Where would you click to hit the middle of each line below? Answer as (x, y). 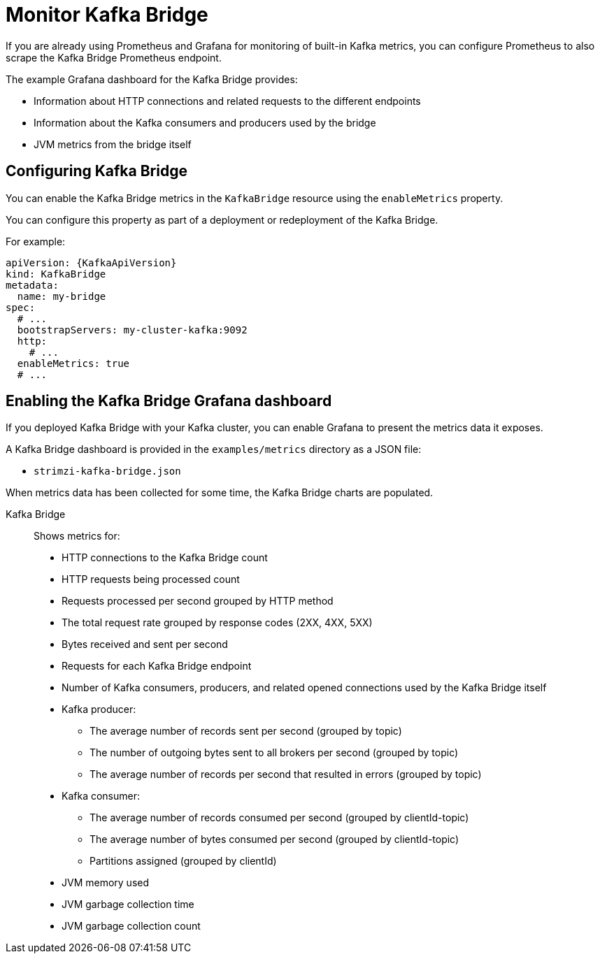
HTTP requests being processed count (151, 579)
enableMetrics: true (73, 363)
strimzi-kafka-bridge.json (107, 471)
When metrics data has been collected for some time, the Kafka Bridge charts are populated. (220, 493)
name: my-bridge (62, 296)
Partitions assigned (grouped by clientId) (183, 861)
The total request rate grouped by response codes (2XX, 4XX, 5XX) (217, 623)
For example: (36, 241)
